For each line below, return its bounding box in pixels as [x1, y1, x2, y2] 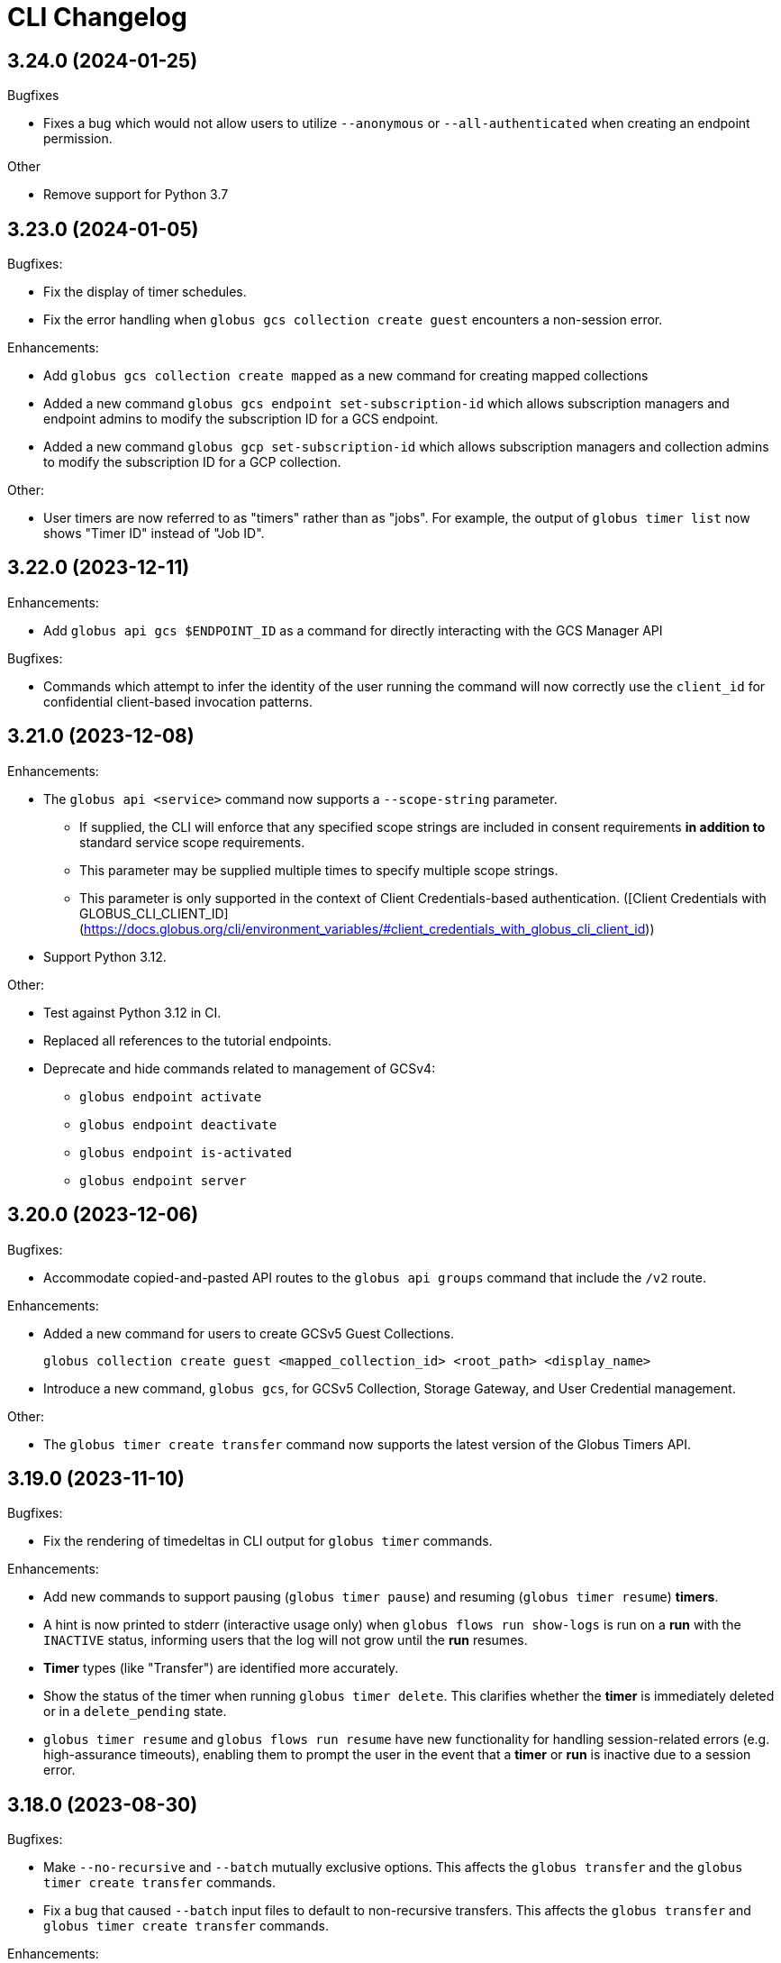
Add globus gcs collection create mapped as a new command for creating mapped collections [43, 368, 649, 384]
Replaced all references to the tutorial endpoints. [43, 1032, 332, 1048]
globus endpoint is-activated [79, 1145, 293, 1160]
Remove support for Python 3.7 [43, 187, 229, 203]
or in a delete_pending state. [43, 1703, 227, 1720]
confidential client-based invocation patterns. [43, 693, 313, 709]
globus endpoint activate [79, 1089, 262, 1104]
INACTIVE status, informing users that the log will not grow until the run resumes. [43, 1632, 528, 1648]
